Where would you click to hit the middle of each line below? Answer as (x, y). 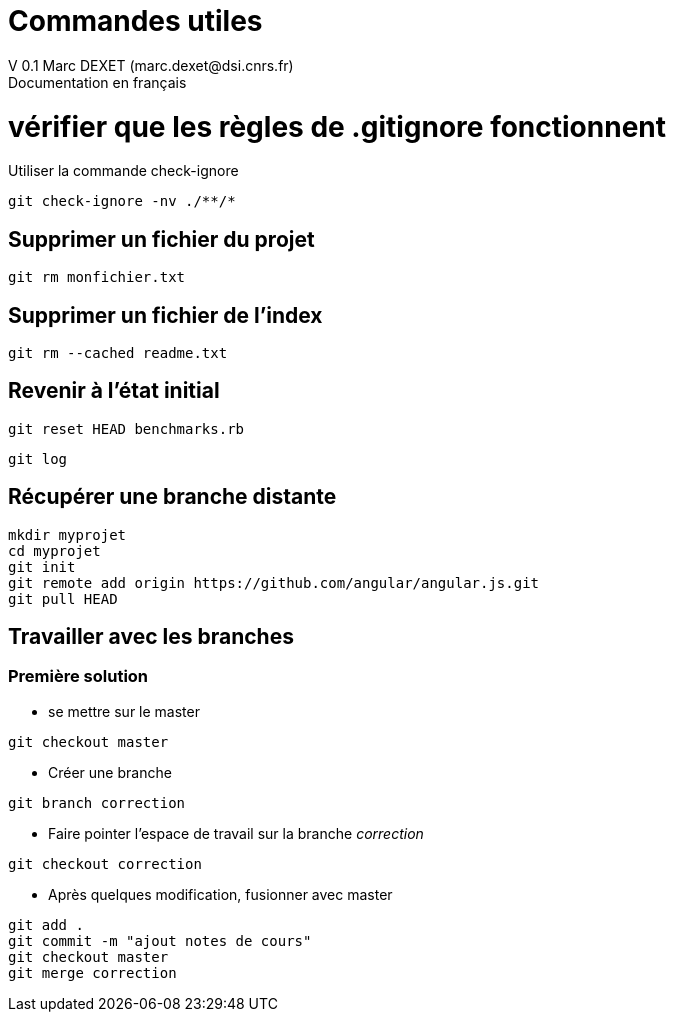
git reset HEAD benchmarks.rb (126, 428)
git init (42, 566)
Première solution (78, 676)
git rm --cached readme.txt (118, 352)
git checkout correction (105, 863)
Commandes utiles (135, 21)
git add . (46, 924)
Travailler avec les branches (151, 637)
